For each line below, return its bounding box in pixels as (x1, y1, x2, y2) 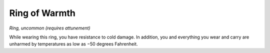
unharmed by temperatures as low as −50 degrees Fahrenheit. (9, 41, 138, 47)
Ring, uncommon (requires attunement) (9, 25, 90, 31)
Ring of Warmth (9, 7, 76, 18)
